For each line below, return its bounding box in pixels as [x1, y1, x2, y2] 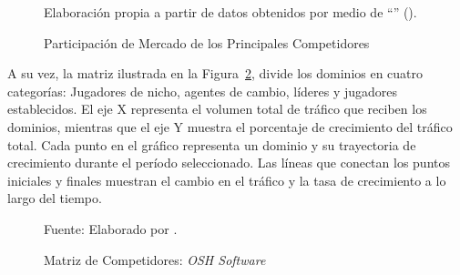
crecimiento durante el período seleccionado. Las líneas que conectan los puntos [7, 153, 450, 172]
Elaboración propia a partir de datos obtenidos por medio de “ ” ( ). [44, 3, 417, 21]
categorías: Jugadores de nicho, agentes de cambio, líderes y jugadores [7, 81, 398, 100]
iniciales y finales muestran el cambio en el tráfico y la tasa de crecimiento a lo [7, 170, 446, 189]
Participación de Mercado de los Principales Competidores [44, 33, 370, 52]
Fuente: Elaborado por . [44, 219, 178, 238]
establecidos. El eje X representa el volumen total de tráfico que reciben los [7, 99, 427, 118]
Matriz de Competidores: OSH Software [44, 250, 266, 269]
